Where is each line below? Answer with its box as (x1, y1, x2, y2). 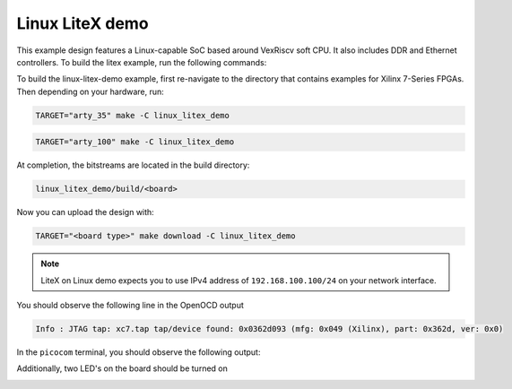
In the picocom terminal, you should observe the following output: (16, 346, 261, 358)
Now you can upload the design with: (16, 207, 154, 218)
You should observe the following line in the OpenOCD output (16, 299, 244, 310)
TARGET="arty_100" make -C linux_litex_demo (35, 137, 235, 147)
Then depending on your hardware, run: (16, 86, 165, 97)
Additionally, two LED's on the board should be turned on (16, 363, 228, 374)
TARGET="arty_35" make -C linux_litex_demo (35, 110, 230, 120)
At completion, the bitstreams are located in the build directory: (16, 160, 250, 170)
